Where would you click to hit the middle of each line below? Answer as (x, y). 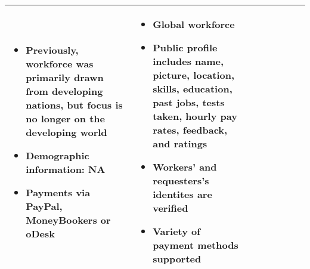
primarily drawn (65, 77)
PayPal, (44, 206)
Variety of (176, 231)
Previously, (52, 50)
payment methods (196, 245)
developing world (66, 132)
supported (177, 259)
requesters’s (181, 180)
